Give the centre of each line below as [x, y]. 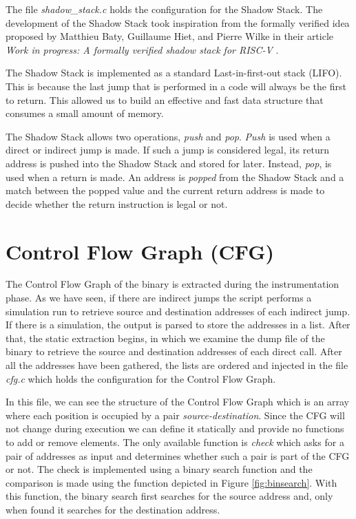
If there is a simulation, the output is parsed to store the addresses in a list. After [178, 325]
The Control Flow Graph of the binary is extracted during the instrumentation [172, 284]
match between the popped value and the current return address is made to [165, 190]
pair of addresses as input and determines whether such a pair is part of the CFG [178, 455]
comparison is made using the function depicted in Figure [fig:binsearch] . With [171, 482]
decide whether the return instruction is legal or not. [117, 203]
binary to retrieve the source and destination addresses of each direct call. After [174, 351]
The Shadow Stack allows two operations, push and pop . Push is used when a [168, 136]
